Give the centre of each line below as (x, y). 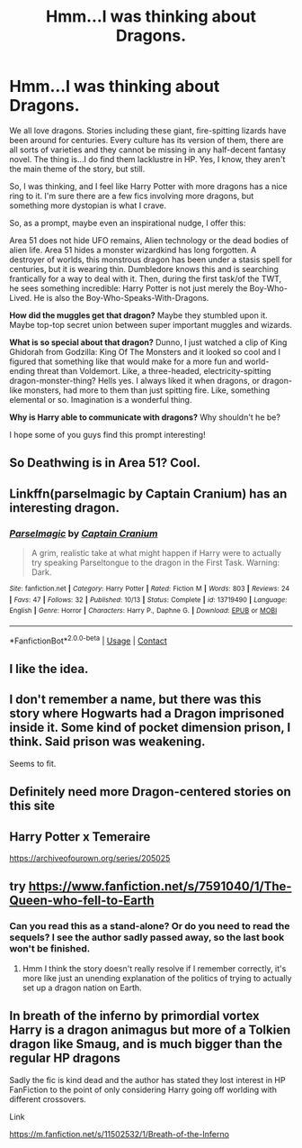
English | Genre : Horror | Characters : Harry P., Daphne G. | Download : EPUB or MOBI (143, 611)
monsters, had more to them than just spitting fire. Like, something (147, 390)
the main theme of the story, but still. (77, 169)
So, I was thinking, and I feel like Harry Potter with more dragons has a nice (148, 186)
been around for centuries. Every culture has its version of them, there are (147, 140)
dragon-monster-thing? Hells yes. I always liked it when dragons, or (135, 380)
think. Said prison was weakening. (107, 742)
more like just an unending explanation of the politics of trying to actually (157, 978)
